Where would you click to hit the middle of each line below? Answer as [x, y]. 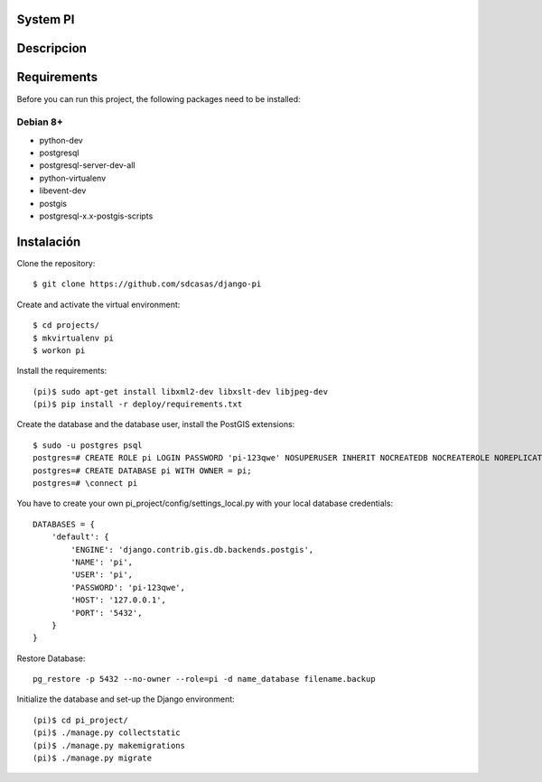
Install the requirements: [62, 371]
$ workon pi [59, 350]
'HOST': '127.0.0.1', [119, 600]
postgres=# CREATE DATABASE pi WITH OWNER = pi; [142, 470]
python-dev [61, 140]
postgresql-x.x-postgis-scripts [96, 216]
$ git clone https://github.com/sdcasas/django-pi [147, 284]
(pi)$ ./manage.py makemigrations [109, 745]
